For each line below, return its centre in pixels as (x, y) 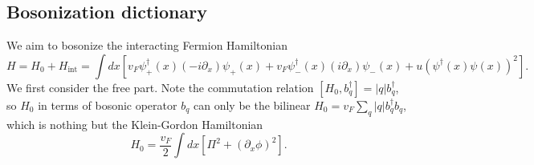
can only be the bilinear (252, 105)
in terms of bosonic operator (108, 105)
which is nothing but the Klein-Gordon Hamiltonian (135, 124)
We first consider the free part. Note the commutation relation (160, 87)
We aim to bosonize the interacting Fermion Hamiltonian (147, 45)
